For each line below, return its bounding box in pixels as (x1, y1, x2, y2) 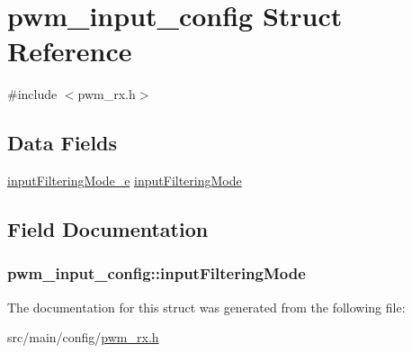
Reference (7, 32, 132, 69)
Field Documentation (7, 215, 209, 243)
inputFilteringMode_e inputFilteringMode (7, 171, 242, 190)
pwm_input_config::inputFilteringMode (7, 262, 306, 285)
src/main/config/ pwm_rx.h (7, 328, 159, 347)
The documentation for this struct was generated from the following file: (7, 297, 406, 316)
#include (7, 85, 58, 104)
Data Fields (7, 129, 118, 157)
